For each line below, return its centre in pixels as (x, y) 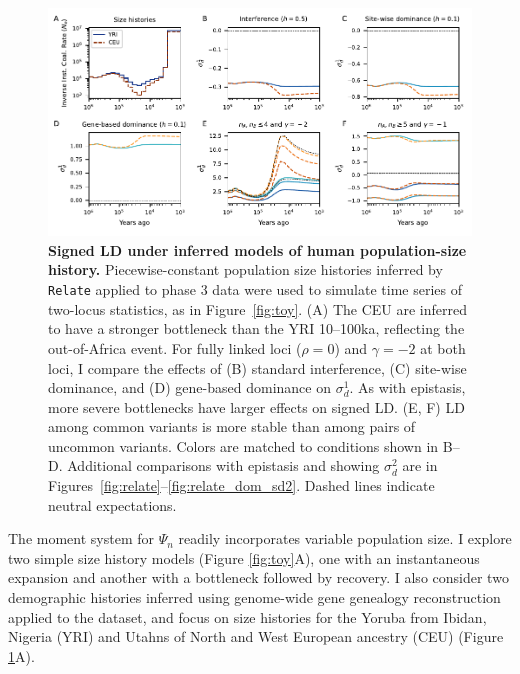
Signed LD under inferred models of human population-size (257, 249)
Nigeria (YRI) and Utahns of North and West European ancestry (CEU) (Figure (256, 636)
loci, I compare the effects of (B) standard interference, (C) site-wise (257, 367)
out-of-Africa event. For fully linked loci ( (175, 347)
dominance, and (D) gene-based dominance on (189, 387)
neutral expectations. (112, 504)
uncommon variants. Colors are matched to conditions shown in (243, 445)
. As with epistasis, (407, 387)
